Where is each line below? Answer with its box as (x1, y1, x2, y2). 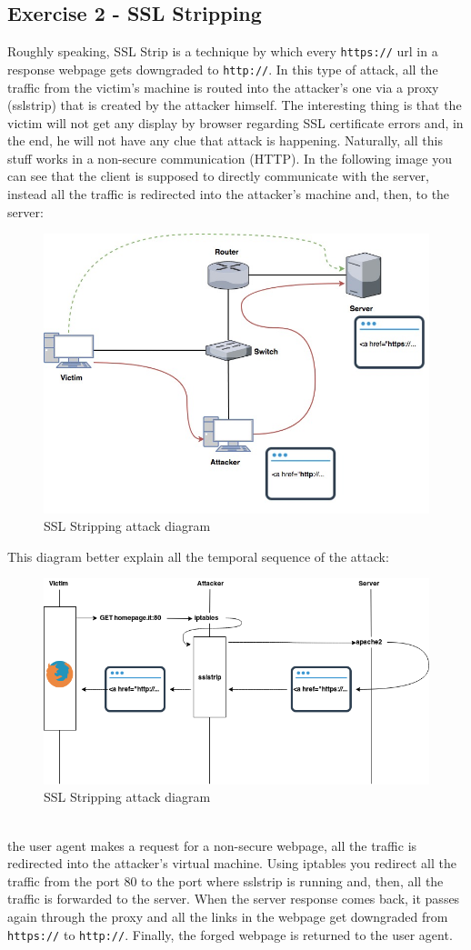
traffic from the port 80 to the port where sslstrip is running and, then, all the (7, 871, 444, 890)
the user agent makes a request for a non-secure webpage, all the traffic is (7, 835, 417, 855)
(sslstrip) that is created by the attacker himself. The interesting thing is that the (7, 95, 462, 115)
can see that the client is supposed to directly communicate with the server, (7, 166, 430, 185)
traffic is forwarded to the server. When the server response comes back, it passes (7, 889, 460, 908)
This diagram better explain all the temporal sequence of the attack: (7, 546, 389, 565)
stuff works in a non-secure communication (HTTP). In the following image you (7, 148, 452, 167)
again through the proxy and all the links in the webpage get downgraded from (7, 907, 448, 926)
